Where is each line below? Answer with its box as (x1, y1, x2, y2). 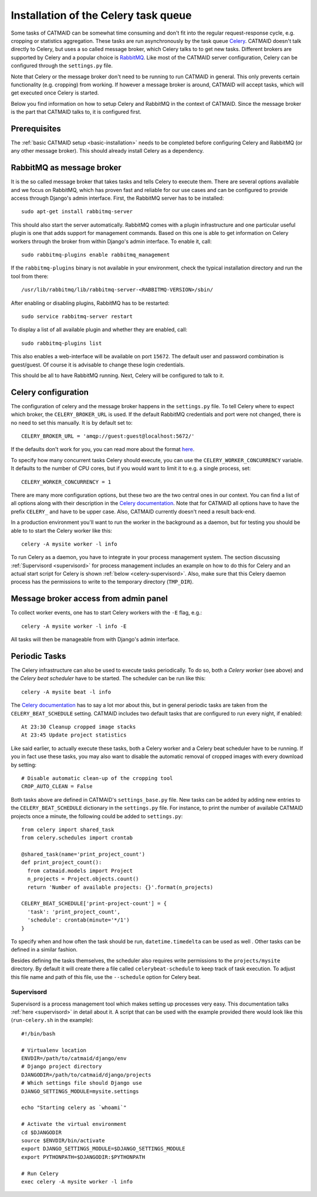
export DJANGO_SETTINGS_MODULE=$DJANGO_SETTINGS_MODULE (21, 1145, 186, 1152)
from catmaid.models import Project (27, 867, 133, 874)
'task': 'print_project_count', (27, 908, 120, 915)
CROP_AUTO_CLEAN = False (21, 783, 93, 790)
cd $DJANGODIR (21, 1129, 62, 1136)
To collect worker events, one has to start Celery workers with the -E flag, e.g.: (11, 609, 203, 616)
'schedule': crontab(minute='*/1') (27, 917, 130, 923)
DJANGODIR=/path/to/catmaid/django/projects (21, 1071, 152, 1078)
